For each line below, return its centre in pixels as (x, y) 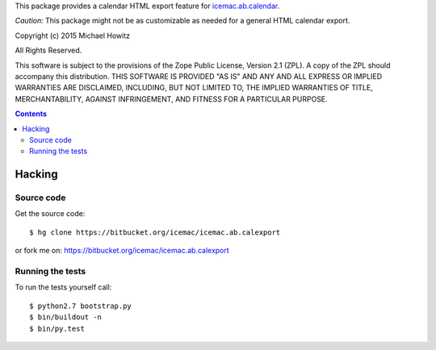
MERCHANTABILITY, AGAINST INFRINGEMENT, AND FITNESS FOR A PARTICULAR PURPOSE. (172, 99)
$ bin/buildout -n (66, 317)
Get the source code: (50, 214)
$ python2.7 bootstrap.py (81, 306)
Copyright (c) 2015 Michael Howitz (73, 35)
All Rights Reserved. (48, 50)
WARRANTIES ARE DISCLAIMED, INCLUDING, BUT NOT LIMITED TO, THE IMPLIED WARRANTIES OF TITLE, (194, 88)
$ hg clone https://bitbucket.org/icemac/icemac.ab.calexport (155, 232)
